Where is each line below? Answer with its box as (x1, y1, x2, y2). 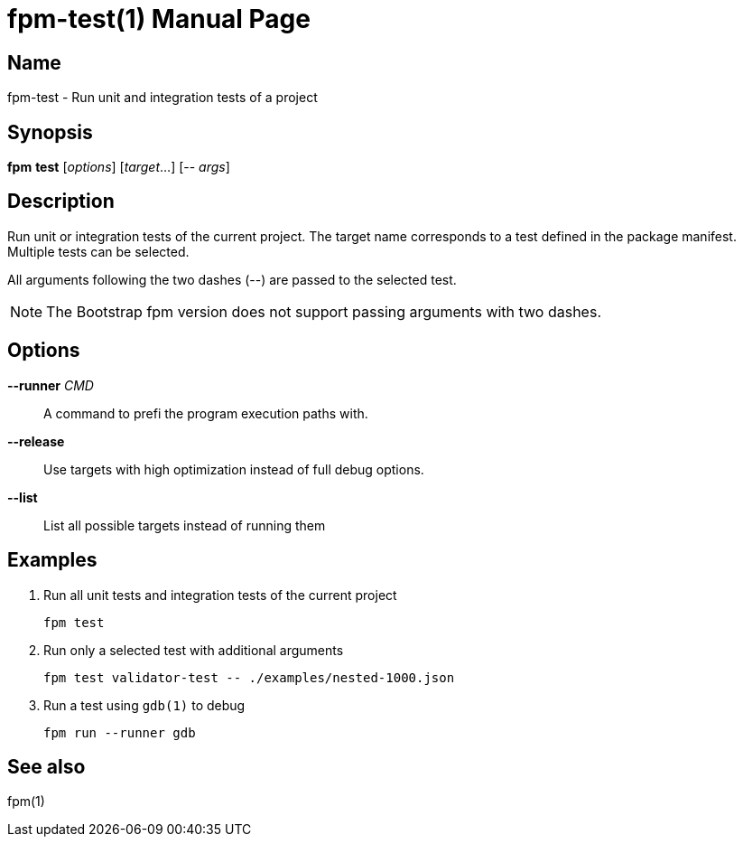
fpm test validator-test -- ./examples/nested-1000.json (43, 670, 455, 685)
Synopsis (7, 120, 93, 144)
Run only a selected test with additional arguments (43, 642, 344, 658)
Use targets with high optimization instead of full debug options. (43, 461, 424, 477)
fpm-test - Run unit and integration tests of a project (7, 89, 318, 106)
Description (7, 190, 115, 213)
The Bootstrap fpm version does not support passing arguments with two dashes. (46, 302, 601, 321)
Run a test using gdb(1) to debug (43, 697, 246, 713)
